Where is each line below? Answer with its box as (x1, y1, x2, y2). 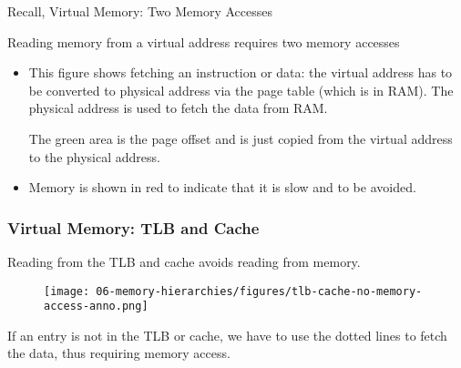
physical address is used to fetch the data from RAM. (28, 98, 328, 118)
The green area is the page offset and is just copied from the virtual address (28, 128, 453, 148)
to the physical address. (28, 147, 160, 166)
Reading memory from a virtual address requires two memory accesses (7, 32, 400, 51)
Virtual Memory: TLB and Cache (7, 216, 260, 239)
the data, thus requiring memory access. (7, 343, 230, 363)
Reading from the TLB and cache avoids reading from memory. (7, 251, 361, 271)
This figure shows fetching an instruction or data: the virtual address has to (28, 63, 453, 82)
